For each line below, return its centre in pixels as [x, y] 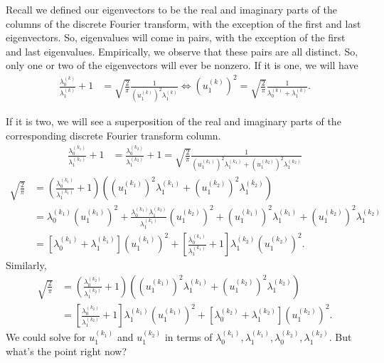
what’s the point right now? [66, 351]
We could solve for [46, 337]
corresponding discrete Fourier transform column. [113, 135]
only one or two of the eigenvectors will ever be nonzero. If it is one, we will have [182, 65]
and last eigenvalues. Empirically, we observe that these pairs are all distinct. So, [182, 51]
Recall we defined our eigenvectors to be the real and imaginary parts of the [172, 9]
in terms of [188, 337]
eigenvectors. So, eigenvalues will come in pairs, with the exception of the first [176, 37]
